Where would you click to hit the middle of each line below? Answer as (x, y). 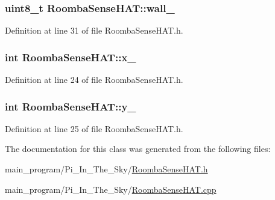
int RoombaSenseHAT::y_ (71, 106)
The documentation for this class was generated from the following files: (138, 149)
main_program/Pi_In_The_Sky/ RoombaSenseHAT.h (106, 169)
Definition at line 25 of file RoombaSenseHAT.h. (94, 128)
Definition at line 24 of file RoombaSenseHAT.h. (94, 80)
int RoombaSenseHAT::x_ (71, 57)
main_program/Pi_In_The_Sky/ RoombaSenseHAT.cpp (111, 189)
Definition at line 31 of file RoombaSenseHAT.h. (94, 30)
